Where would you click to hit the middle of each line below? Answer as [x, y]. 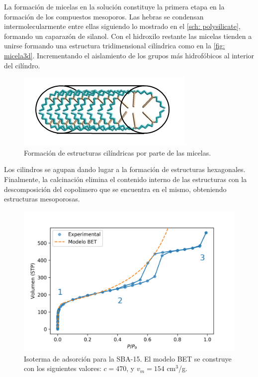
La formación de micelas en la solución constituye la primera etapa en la [114, 6]
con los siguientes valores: [63, 368]
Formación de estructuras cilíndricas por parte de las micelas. [118, 152]
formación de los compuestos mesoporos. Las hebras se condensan [104, 16]
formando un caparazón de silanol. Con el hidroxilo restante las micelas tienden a [128, 36]
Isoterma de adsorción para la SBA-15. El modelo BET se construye [128, 358]
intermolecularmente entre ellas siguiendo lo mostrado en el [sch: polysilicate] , [122, 26]
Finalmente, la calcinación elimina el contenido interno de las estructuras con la [126, 179]
